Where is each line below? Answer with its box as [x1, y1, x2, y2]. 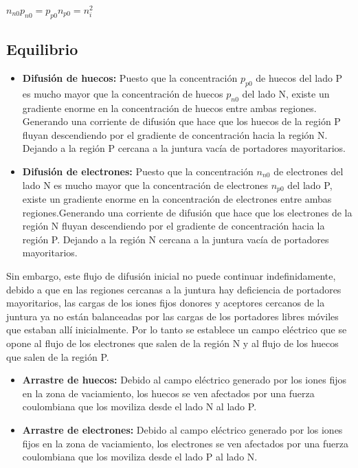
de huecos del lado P [256, 71, 343, 85]
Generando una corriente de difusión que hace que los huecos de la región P [22, 114, 341, 129]
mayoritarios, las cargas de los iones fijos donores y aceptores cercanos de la [6, 296, 325, 310]
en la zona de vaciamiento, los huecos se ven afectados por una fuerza [22, 386, 315, 400]
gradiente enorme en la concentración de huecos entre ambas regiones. [22, 100, 317, 115]
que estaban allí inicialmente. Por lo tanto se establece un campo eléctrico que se [6, 322, 347, 337]
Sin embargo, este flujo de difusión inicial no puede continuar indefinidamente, [6, 268, 336, 282]
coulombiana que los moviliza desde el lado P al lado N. [22, 449, 258, 464]
